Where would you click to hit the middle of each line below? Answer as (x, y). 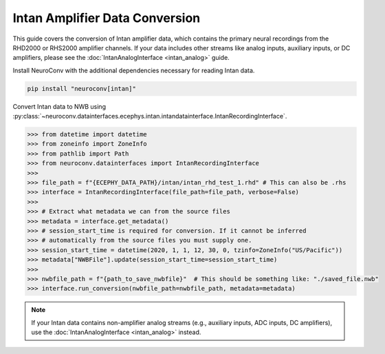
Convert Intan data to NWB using (59, 106)
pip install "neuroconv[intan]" (82, 88)
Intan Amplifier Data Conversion (107, 18)
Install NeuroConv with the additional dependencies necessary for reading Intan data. (134, 70)
